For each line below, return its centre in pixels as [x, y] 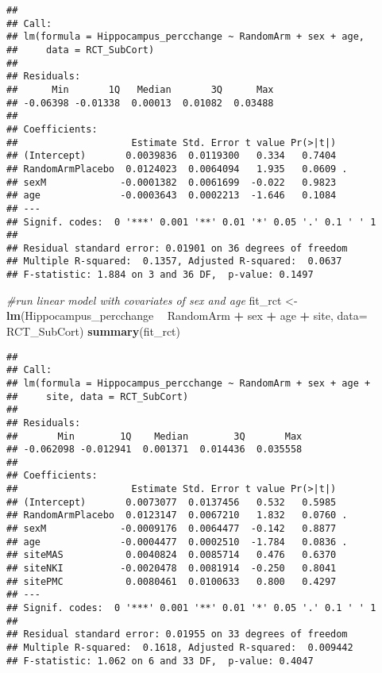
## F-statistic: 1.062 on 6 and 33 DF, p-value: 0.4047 [160, 661]
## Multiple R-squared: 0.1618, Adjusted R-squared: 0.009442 [180, 648]
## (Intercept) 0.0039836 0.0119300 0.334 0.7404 [172, 156]
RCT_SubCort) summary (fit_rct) [94, 331]
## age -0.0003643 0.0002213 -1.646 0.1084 [172, 196]
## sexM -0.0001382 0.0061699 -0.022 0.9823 [172, 182]
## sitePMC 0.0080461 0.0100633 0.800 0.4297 [172, 581]
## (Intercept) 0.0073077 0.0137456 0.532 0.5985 [172, 502]
